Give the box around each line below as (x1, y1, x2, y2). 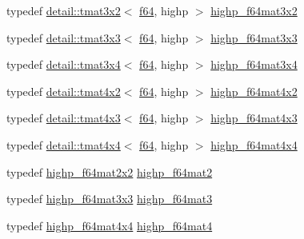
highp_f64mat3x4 (210, 56, 298, 73)
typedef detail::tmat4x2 (6, 82, 121, 99)
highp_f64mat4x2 (210, 82, 298, 99)
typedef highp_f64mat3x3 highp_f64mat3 (6, 190, 213, 207)
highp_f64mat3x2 (210, 2, 298, 18)
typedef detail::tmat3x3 (6, 29, 121, 46)
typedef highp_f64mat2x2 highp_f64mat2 (6, 163, 213, 180)
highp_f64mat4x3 (210, 110, 298, 126)
